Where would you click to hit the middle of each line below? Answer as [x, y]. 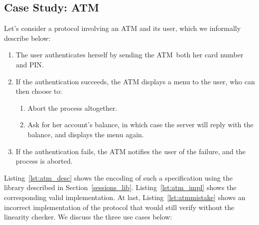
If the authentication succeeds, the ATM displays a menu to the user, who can [135, 81]
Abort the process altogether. [72, 108]
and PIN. [30, 64]
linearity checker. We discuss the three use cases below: [88, 217]
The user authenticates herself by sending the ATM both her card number [129, 55]
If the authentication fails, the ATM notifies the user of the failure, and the [130, 151]
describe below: [27, 38]
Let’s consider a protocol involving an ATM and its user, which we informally [123, 28]
